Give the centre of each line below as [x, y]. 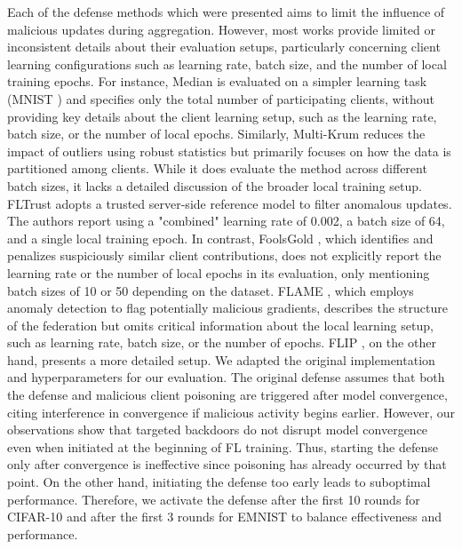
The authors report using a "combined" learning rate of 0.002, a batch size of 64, [226, 221]
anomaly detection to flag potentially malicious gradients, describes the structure [227, 308]
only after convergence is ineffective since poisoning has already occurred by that [227, 464]
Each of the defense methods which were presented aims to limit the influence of [226, 12]
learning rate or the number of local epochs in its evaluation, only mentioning [219, 272]
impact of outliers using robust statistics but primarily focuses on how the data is [229, 151]
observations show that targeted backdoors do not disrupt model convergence [218, 430]
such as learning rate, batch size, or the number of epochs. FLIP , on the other [222, 342]
